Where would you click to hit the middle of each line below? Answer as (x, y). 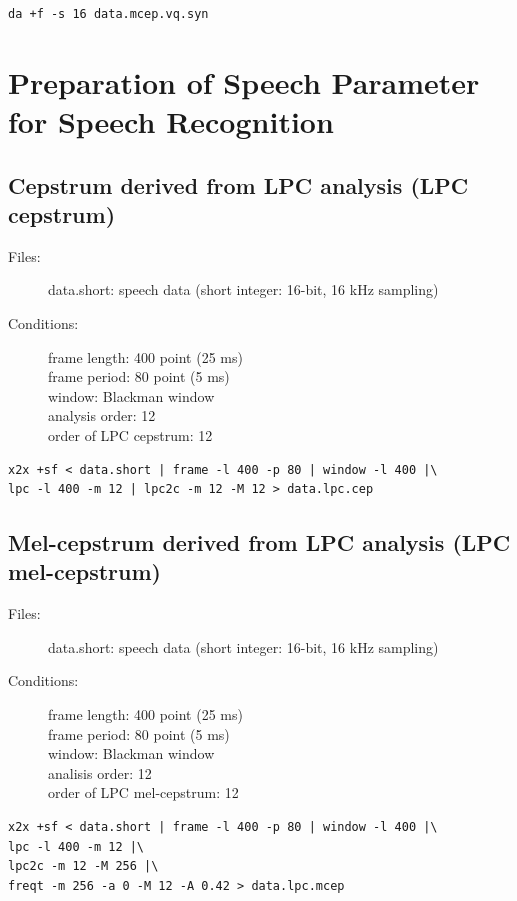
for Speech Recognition (171, 120)
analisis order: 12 (100, 772)
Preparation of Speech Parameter (244, 81)
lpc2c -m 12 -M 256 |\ (83, 866)
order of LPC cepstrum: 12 (130, 434)
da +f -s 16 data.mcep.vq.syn (108, 14)
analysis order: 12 (102, 415)
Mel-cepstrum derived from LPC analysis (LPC (259, 542)
